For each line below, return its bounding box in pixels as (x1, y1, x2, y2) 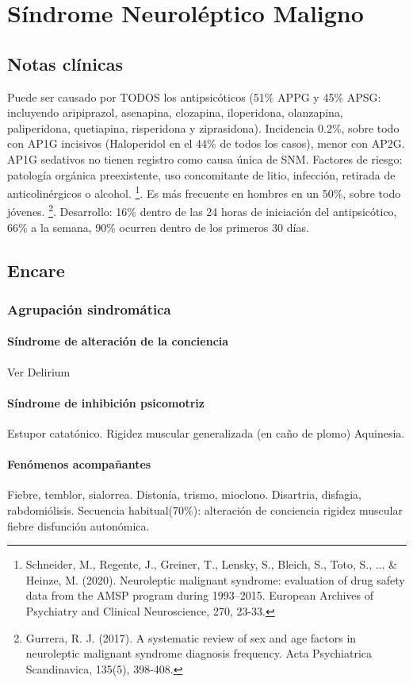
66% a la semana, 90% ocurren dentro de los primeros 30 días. (7, 218, 309, 235)
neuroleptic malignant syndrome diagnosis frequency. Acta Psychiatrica (25, 645, 373, 662)
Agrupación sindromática (7, 299, 171, 318)
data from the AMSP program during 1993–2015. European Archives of (25, 587, 374, 604)
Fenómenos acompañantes (7, 456, 151, 473)
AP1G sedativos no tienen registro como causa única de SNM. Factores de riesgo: (7, 150, 403, 167)
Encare (7, 257, 65, 282)
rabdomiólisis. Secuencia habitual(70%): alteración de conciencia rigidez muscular (7, 502, 403, 519)
